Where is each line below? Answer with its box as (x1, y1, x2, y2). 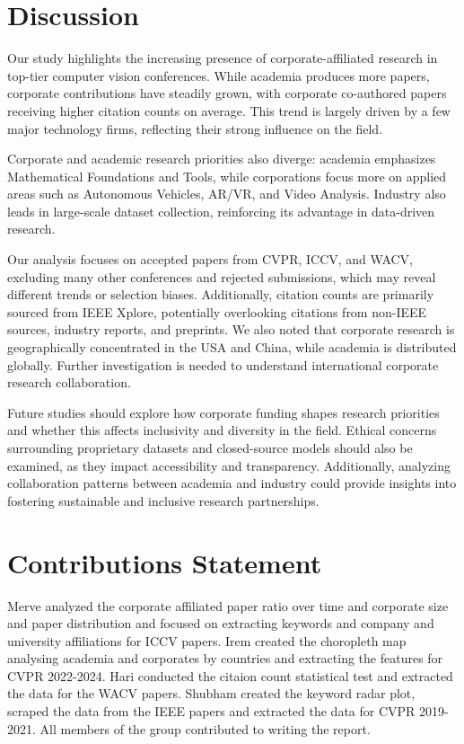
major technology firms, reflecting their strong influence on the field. (7, 119, 383, 137)
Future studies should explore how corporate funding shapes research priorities (7, 403, 440, 421)
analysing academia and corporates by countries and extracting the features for (7, 649, 443, 668)
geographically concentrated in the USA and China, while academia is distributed (7, 338, 457, 357)
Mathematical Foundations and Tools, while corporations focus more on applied (7, 166, 447, 185)
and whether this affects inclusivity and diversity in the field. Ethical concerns (7, 421, 437, 439)
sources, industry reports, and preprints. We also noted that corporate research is (7, 320, 455, 339)
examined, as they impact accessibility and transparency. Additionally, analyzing (7, 456, 451, 474)
